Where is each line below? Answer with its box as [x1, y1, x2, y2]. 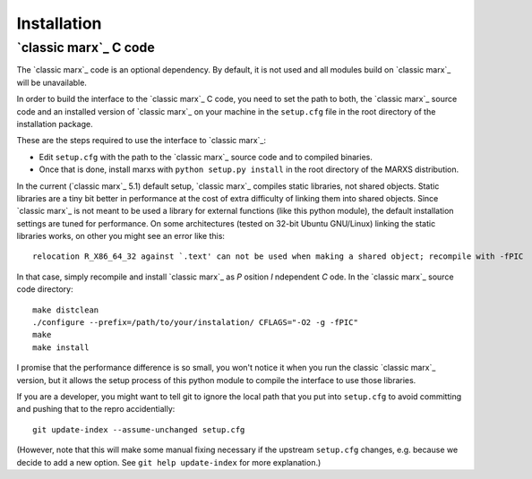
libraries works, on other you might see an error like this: [16, 231, 226, 242]
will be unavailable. [16, 77, 87, 88]
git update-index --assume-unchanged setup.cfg [32, 424, 245, 434]
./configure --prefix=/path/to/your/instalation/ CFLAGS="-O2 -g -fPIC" [32, 318, 358, 328]
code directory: [16, 284, 73, 295]
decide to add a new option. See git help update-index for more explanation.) [16, 457, 322, 467]
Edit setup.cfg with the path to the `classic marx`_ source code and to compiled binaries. [39, 151, 373, 162]
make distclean [32, 304, 99, 315]
